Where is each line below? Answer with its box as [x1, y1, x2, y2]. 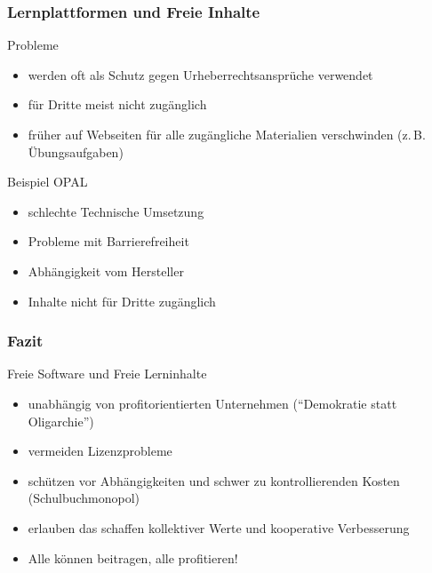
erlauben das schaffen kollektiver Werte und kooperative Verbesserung [28, 518, 410, 537]
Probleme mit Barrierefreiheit [28, 232, 189, 251]
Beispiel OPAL [7, 172, 88, 191]
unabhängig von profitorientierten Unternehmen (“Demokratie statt [28, 394, 397, 412]
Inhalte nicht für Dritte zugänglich [28, 291, 216, 310]
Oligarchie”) [28, 411, 94, 430]
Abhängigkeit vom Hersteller [28, 261, 184, 280]
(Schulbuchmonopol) [28, 489, 140, 507]
